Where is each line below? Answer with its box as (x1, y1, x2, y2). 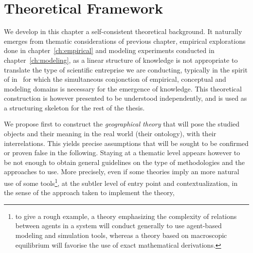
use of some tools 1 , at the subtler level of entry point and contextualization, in (4, 177, 238, 188)
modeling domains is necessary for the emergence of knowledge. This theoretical (4, 83, 242, 93)
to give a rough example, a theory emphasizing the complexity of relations (15, 211, 237, 221)
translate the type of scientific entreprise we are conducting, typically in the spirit (4, 64, 248, 74)
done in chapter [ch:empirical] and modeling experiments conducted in (4, 45, 215, 55)
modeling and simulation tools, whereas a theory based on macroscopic (15, 230, 227, 240)
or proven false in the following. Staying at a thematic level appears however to (4, 147, 240, 158)
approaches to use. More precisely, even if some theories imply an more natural (4, 166, 239, 177)
